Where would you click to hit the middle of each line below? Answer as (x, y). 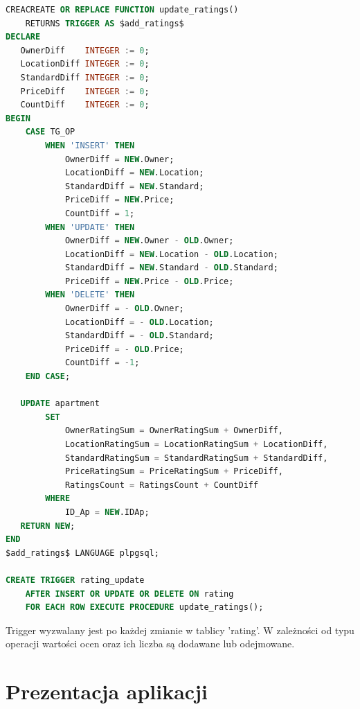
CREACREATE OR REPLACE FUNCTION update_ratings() (122, 10)
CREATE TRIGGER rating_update (75, 580)
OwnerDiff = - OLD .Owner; (124, 309)
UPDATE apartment (60, 404)
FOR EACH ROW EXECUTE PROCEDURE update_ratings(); (144, 607)
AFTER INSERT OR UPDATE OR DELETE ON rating (129, 594)
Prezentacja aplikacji (107, 691)
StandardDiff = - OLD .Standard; (139, 336)
